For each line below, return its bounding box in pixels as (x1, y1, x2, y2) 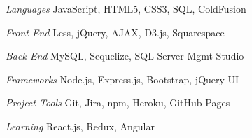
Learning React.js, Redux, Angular (6, 118, 155, 133)
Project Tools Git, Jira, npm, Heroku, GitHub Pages (6, 95, 230, 110)
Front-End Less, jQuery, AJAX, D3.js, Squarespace (6, 25, 225, 39)
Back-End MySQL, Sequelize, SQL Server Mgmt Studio (6, 48, 244, 63)
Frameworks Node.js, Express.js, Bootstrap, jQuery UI (6, 71, 239, 86)
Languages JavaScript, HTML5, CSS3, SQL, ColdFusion (6, 1, 246, 15)
